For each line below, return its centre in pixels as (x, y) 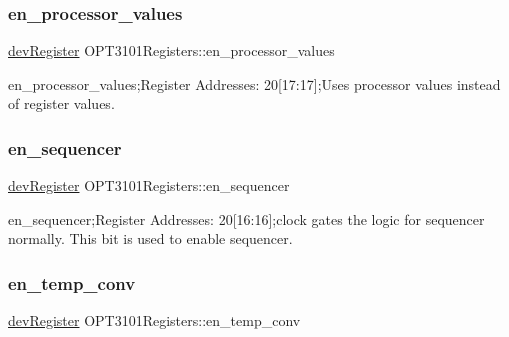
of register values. (61, 103)
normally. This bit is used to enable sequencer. (150, 238)
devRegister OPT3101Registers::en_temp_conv (154, 320)
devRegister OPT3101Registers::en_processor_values (171, 50)
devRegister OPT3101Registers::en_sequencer (149, 185)
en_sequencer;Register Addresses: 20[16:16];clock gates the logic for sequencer (246, 218)
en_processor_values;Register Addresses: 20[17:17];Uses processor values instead (254, 83)
